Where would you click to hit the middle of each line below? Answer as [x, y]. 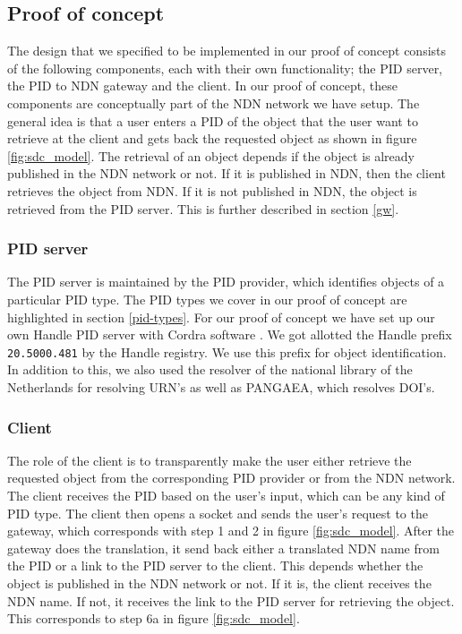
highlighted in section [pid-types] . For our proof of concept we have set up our [221, 317]
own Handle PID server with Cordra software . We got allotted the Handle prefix [230, 334]
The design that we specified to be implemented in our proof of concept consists [227, 51]
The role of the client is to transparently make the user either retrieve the [210, 460]
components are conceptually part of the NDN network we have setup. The [214, 103]
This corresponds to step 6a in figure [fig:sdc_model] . [154, 618]
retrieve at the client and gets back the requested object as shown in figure [212, 138]
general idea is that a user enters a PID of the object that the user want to [213, 120]
